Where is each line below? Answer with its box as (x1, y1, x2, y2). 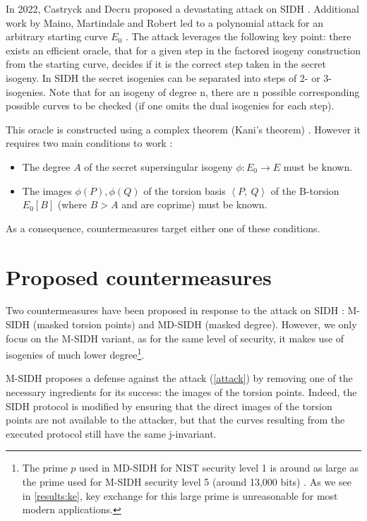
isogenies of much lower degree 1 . (6, 345, 145, 361)
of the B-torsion (270, 183, 339, 198)
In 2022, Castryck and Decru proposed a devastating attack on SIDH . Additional (6, 1, 359, 16)
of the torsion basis (143, 183, 226, 198)
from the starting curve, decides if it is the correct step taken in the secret (6, 56, 327, 71)
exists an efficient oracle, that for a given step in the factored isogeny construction (6, 42, 361, 57)
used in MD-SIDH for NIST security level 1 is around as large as (78, 460, 359, 475)
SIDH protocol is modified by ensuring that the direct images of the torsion (6, 398, 332, 413)
